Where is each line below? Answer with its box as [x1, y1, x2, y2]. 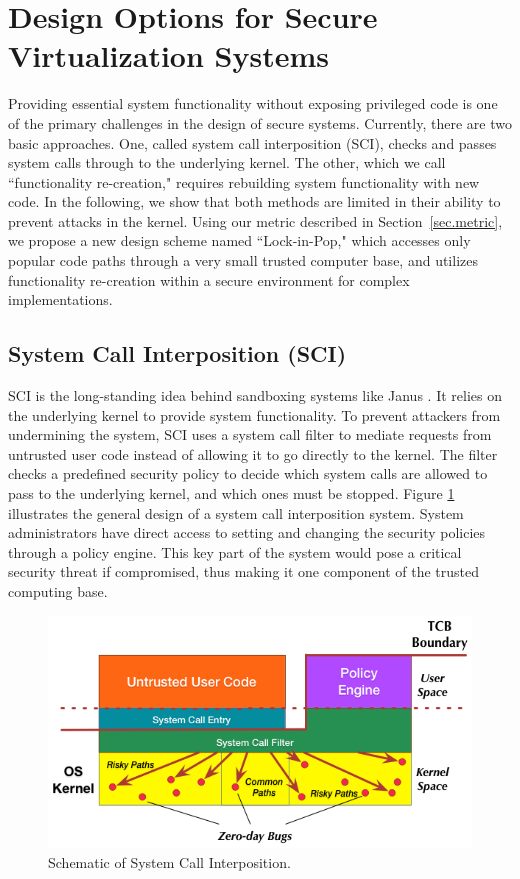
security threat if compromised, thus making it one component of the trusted [8, 561, 480, 582]
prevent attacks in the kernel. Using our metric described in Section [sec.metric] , [8, 210, 503, 231]
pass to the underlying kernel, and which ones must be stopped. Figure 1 [8, 483, 455, 504]
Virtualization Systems [8, 35, 329, 76]
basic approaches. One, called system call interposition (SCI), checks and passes [8, 132, 497, 153]
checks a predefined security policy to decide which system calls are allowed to [8, 463, 488, 484]
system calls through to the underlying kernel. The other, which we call [8, 152, 446, 173]
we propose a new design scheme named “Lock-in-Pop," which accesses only [8, 230, 471, 251]
